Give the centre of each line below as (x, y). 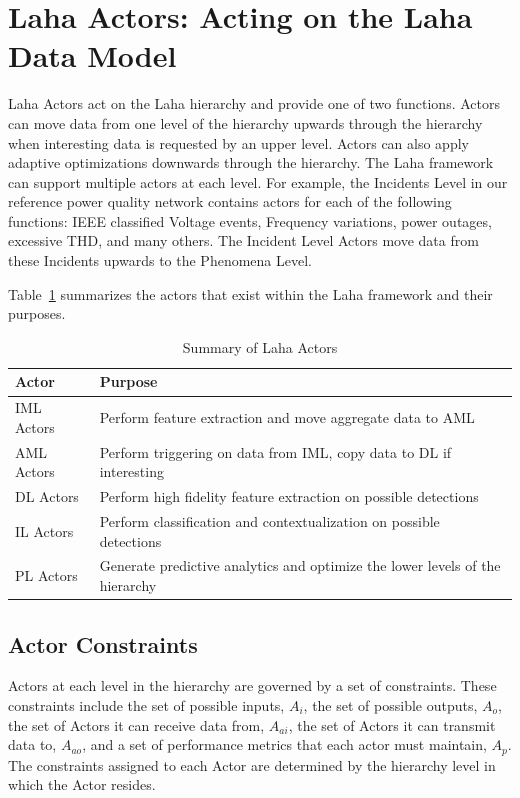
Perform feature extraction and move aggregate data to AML (287, 417)
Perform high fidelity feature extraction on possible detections (289, 496)
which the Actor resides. (82, 784)
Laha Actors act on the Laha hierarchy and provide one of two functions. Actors (254, 103)
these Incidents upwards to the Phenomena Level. (160, 260)
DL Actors (47, 496)
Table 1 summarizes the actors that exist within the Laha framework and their (250, 293)
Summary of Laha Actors (260, 346)
